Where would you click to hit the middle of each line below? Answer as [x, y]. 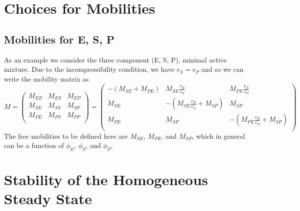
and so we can [222, 69]
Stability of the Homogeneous [106, 179]
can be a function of [34, 145]
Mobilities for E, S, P [59, 39]
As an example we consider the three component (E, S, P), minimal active [115, 59]
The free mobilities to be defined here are [66, 136]
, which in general [219, 136]
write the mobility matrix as [46, 78]
